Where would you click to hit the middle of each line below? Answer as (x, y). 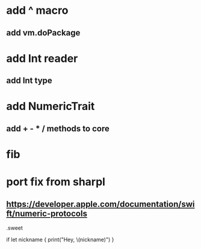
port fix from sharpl (56, 182)
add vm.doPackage (43, 33)
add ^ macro (37, 11)
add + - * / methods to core (58, 128)
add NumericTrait (51, 106)
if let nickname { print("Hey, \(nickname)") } (60, 239)
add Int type (29, 81)
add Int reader (42, 58)
